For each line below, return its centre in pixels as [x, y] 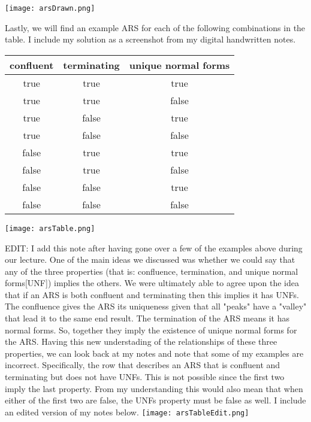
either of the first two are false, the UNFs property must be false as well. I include [155, 400]
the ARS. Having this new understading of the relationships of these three [141, 341]
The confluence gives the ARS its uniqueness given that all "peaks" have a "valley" [156, 306]
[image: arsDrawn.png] [50, 8]
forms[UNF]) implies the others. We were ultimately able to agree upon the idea [152, 283]
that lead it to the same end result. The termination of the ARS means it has [147, 318]
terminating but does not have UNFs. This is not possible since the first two [145, 377]
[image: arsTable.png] [50, 228]
